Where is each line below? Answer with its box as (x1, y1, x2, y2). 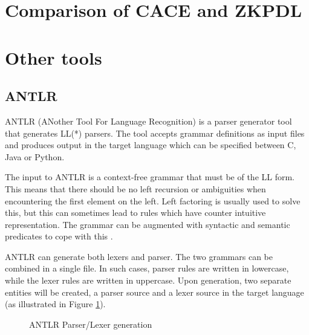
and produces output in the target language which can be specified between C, (5, 138, 296, 151)
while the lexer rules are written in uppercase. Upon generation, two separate (5, 274, 291, 287)
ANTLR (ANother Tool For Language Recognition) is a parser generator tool (5, 114, 292, 127)
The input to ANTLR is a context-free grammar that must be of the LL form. (5, 171, 294, 183)
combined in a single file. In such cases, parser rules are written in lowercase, (5, 262, 289, 275)
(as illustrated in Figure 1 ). (5, 298, 106, 310)
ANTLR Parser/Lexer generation (29, 317, 152, 330)
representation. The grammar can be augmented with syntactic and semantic (5, 218, 290, 230)
